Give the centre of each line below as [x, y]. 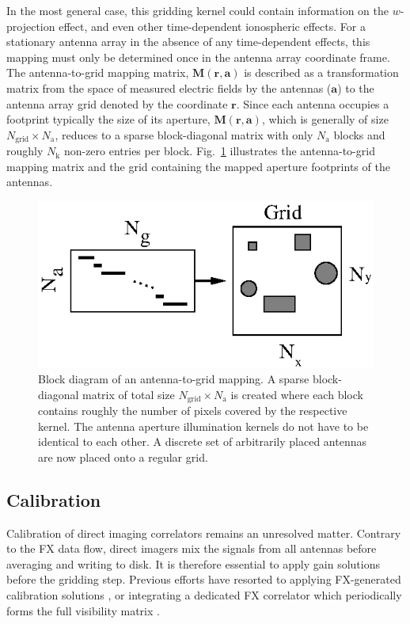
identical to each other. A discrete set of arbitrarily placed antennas [202, 441]
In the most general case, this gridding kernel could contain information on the [198, 10]
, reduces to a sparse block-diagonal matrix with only [184, 134]
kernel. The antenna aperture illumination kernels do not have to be [203, 426]
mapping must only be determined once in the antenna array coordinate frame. [198, 57]
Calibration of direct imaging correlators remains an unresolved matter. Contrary [204, 533]
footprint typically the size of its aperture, [108, 119]
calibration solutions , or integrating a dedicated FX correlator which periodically [204, 595]
